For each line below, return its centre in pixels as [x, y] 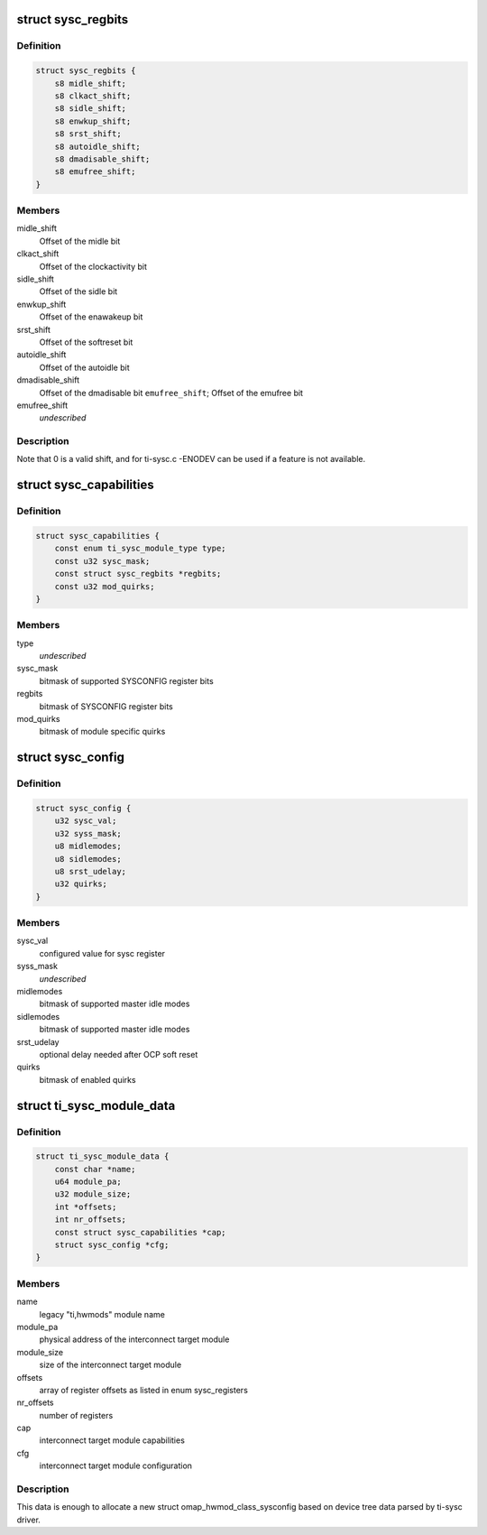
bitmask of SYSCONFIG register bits [106, 706]
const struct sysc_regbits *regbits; [138, 574]
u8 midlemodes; [88, 846]
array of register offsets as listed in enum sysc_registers [143, 1390]
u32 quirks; [81, 884]
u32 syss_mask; [88, 833]
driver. [28, 1520]
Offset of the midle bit [80, 241]
